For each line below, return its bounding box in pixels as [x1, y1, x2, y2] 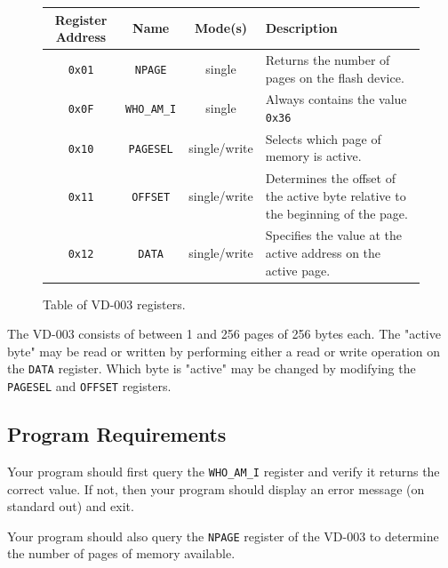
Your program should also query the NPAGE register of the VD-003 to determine [7, 526, 439, 545]
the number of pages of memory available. [7, 544, 236, 563]
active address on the [265, 243, 381, 261]
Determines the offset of [265, 169, 396, 188]
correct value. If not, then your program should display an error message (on [7, 479, 425, 498]
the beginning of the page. [265, 204, 408, 222]
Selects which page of [265, 129, 381, 148]
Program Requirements [7, 420, 227, 448]
